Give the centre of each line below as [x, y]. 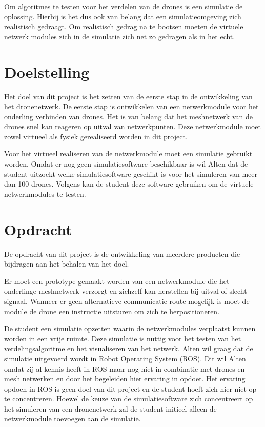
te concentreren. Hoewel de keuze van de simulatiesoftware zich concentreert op [129, 399]
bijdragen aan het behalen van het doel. [67, 264]
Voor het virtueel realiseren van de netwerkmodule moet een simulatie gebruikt [128, 154]
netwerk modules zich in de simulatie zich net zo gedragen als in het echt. [120, 36]
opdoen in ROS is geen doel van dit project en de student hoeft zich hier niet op [130, 388]
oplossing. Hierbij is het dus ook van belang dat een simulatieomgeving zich [123, 16]
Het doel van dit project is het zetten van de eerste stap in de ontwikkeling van [128, 96]
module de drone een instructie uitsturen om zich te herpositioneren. [112, 311]
